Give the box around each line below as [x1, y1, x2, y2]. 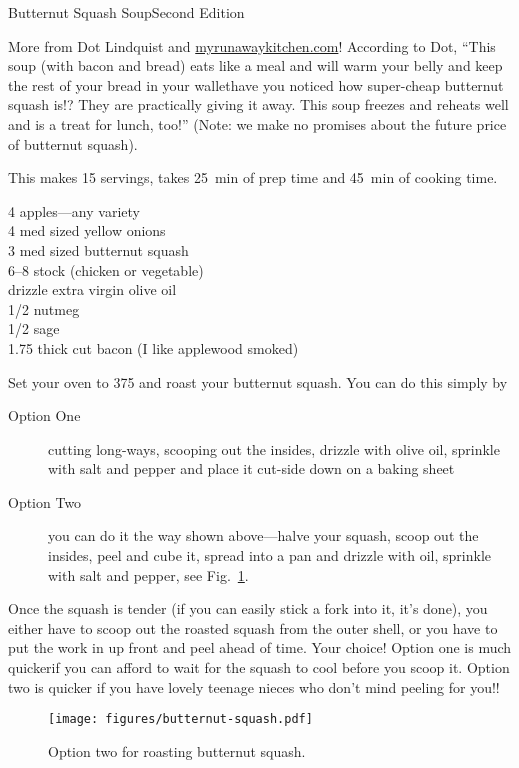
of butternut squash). [8, 133, 138, 154]
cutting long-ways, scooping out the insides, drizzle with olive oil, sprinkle [48, 438, 500, 459]
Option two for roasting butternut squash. [48, 740, 306, 761]
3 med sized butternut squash [8, 239, 189, 260]
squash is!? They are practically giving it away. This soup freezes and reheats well [8, 94, 509, 115]
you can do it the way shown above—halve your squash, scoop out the [48, 525, 479, 546]
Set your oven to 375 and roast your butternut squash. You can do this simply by [8, 371, 508, 392]
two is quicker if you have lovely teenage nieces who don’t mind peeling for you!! [8, 676, 500, 697]
